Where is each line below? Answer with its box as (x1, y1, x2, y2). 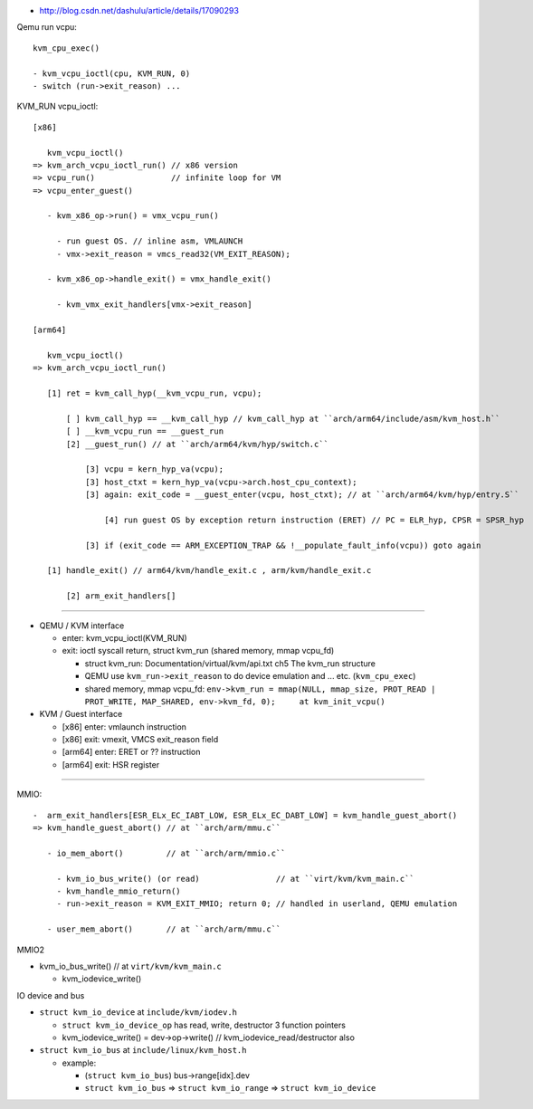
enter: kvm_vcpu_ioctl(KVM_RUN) (62, 632, 187, 643)
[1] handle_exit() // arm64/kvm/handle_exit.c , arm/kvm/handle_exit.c (46, 566, 372, 576)
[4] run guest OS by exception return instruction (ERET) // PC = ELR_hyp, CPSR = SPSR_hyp (104, 514, 525, 525)
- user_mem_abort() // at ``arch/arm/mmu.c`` (46, 924, 281, 934)
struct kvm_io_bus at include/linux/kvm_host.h (39, 1045, 247, 1056)
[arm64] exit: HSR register (62, 759, 160, 770)
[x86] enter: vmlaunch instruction (62, 721, 187, 732)
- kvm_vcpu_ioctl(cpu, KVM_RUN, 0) (33, 68, 191, 79)
